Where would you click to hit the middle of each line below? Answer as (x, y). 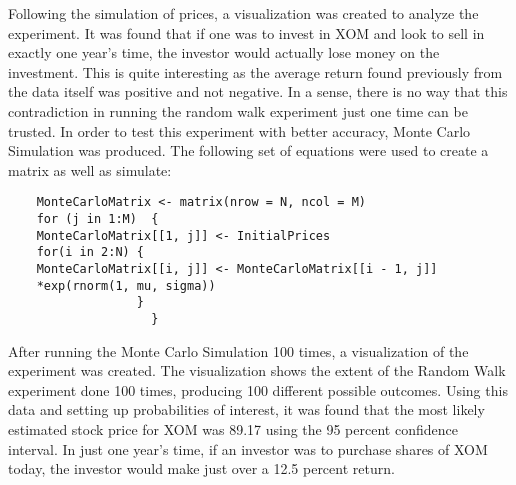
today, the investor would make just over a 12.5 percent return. (201, 468)
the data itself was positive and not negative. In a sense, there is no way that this (258, 91)
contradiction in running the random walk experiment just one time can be (238, 110)
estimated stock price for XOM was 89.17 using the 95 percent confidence (233, 428)
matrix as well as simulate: (90, 169)
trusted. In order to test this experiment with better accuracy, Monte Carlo (239, 130)
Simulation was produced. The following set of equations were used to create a (248, 150)
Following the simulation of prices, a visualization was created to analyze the (243, 13)
